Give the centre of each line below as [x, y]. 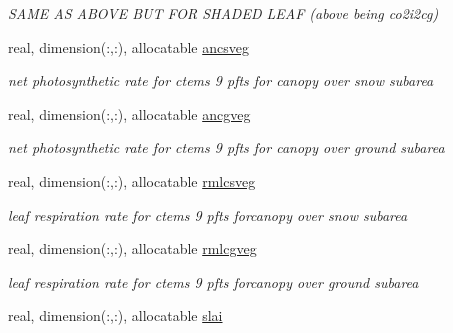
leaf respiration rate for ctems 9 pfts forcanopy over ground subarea [213, 281]
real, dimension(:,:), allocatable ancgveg [129, 113]
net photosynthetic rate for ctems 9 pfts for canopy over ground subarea [226, 147]
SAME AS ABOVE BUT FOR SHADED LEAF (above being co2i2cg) [223, 13]
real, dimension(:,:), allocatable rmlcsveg [132, 180]
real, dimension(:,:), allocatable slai [115, 315]
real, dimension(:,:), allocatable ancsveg [128, 46]
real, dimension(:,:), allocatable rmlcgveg [132, 248]
